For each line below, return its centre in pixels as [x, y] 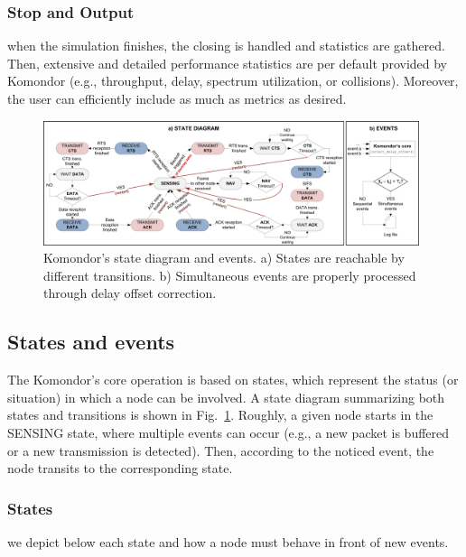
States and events [91, 342]
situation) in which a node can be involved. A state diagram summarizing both [226, 397]
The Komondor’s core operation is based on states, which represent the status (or [233, 380]
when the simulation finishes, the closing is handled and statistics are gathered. [226, 46]
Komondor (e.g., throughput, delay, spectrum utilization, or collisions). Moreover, [233, 81]
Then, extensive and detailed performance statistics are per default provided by [228, 63]
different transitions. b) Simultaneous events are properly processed [230, 275]
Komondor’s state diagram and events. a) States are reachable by [224, 258]
